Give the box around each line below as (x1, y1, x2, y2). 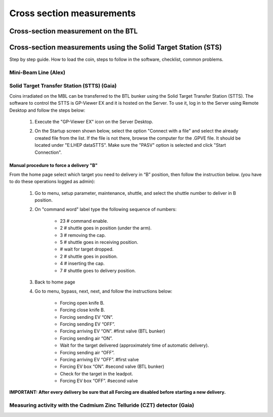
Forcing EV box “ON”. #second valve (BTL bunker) (60, 363, 164, 369)
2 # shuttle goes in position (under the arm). (60, 225, 152, 231)
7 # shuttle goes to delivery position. (60, 267, 136, 273)
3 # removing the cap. (60, 232, 106, 238)
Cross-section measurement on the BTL (9, 27, 138, 35)
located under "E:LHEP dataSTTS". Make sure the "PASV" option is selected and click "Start (34, 142, 226, 148)
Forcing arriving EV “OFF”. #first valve (60, 356, 139, 362)
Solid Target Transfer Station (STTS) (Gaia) (9, 82, 117, 90)
